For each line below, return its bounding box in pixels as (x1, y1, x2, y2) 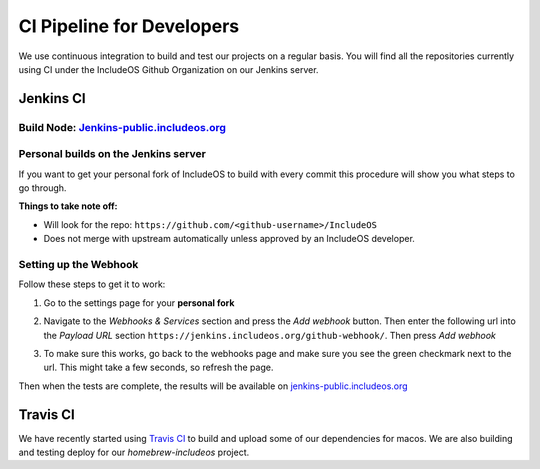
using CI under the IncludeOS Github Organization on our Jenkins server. (18, 63, 319, 75)
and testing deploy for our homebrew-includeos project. (18, 446, 250, 458)
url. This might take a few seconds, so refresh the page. (43, 361, 274, 374)
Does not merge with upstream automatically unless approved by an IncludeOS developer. (43, 233, 415, 245)
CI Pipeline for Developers (18, 15, 240, 37)
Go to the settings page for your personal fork (43, 296, 235, 309)
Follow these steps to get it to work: (18, 278, 166, 290)
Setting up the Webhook (18, 257, 139, 271)
